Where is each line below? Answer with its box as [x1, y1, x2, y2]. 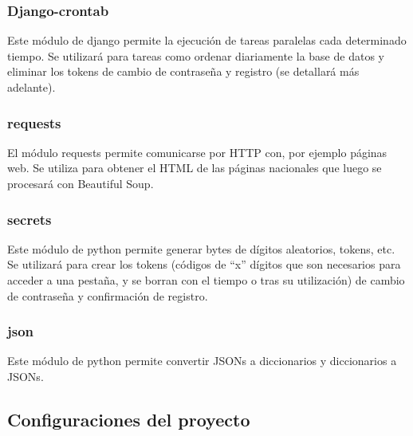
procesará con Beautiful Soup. [7, 175, 154, 191]
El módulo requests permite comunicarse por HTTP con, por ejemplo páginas [7, 143, 387, 160]
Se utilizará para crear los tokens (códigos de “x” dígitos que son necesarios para [7, 256, 401, 273]
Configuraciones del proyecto [7, 407, 250, 431]
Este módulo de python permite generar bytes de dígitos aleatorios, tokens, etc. [7, 240, 395, 257]
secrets [7, 209, 52, 229]
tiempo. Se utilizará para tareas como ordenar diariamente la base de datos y [7, 47, 384, 64]
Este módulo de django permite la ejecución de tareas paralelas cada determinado [7, 32, 407, 49]
